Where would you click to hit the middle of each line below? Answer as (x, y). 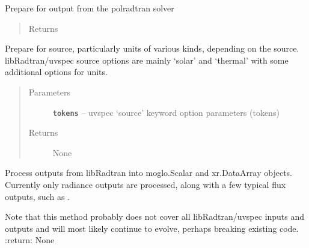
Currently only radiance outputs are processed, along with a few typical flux (145, 184)
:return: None (30, 240)
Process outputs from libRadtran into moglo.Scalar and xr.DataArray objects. (149, 173)
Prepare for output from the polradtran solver (90, 8)
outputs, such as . (37, 196)
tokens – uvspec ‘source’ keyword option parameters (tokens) (166, 112)
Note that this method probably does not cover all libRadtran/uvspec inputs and (155, 216)
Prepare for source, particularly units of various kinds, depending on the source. (152, 48)
